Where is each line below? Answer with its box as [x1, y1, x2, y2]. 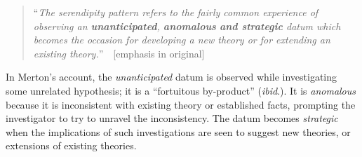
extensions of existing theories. [6, 138, 137, 153]
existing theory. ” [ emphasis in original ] [33, 46, 205, 60]
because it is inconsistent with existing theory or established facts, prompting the [6, 97, 356, 111]
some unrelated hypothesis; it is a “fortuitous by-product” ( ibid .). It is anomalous [6, 83, 356, 97]
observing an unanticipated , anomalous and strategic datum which [33, 18, 341, 33]
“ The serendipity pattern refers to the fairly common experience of [33, 5, 319, 19]
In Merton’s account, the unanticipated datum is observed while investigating [6, 69, 337, 84]
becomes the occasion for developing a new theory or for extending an [33, 32, 330, 47]
